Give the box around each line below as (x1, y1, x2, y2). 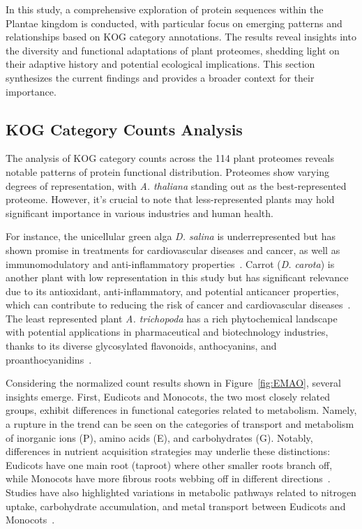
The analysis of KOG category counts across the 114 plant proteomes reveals (6, 151, 334, 165)
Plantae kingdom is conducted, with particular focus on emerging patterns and (6, 15, 342, 30)
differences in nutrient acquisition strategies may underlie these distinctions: (6, 444, 331, 459)
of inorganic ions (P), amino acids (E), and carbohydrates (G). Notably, (6, 430, 313, 445)
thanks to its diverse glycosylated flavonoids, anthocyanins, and (6, 338, 277, 353)
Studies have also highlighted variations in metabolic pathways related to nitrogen (6, 485, 356, 500)
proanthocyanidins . (6, 352, 92, 366)
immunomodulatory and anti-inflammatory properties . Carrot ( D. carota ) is (6, 256, 335, 271)
